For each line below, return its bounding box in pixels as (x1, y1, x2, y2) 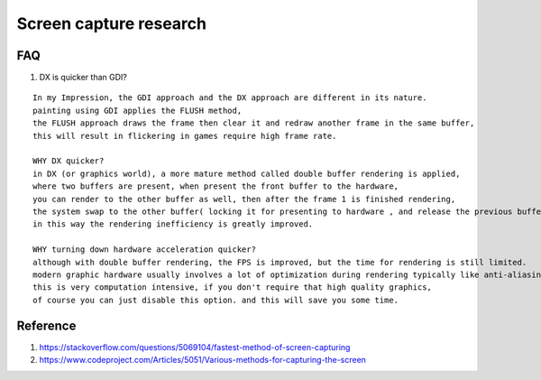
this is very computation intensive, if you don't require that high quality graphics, (32, 283, 433, 292)
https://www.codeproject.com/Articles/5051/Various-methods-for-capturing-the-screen (39, 355, 367, 365)
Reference (16, 318, 77, 333)
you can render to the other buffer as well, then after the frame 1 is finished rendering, (32, 194, 456, 204)
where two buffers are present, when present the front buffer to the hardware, (32, 181, 399, 191)
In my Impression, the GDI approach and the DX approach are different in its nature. (32, 93, 427, 103)
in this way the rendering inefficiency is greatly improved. (32, 219, 314, 229)
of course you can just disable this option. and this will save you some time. (32, 294, 399, 305)
